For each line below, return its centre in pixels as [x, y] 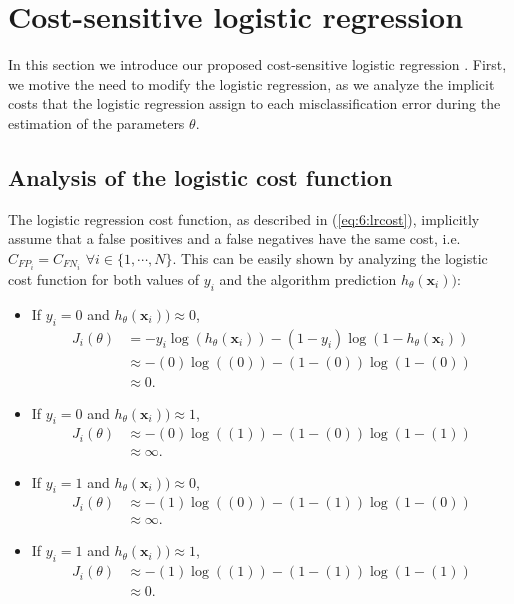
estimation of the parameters [96, 122]
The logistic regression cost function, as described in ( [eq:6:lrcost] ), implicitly [244, 218]
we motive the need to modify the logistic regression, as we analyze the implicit [251, 83]
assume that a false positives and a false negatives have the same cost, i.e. [234, 238]
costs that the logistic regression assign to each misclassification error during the [254, 103]
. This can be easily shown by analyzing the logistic [330, 257]
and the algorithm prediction [308, 278]
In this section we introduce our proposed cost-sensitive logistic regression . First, [257, 64]
